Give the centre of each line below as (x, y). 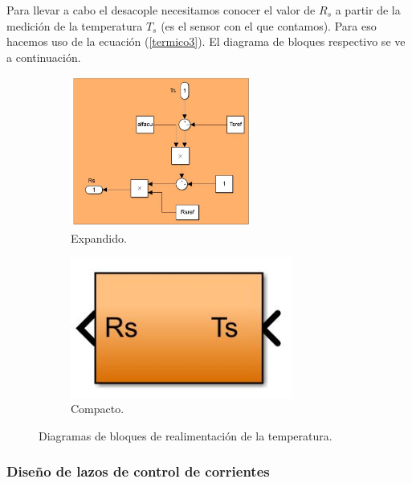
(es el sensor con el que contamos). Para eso (269, 25)
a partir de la (368, 10)
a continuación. (44, 57)
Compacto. (98, 409)
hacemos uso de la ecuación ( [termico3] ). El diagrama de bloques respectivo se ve (206, 41)
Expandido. (99, 237)
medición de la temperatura (75, 25)
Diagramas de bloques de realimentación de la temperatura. (186, 435)
